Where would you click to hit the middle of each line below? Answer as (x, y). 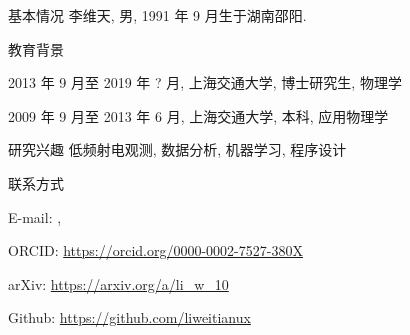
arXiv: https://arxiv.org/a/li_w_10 (118, 283)
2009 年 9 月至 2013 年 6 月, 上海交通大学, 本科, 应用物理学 (198, 115)
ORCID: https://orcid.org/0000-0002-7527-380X (155, 250)
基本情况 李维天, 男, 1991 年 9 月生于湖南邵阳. (157, 15)
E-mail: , (35, 216)
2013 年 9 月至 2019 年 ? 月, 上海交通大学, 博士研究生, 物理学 (205, 82)
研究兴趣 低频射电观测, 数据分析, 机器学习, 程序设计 (177, 149)
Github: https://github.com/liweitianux (129, 317)
